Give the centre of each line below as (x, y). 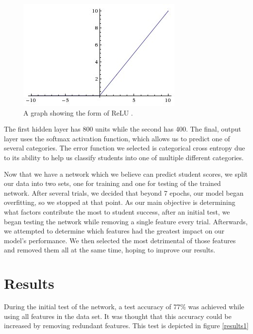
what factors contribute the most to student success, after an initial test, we (117, 211)
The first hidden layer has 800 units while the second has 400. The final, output (123, 129)
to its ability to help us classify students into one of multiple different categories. (124, 157)
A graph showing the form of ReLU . (78, 112)
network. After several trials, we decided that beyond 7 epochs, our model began (124, 192)
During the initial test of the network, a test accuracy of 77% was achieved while (124, 307)
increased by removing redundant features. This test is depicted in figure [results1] (126, 326)
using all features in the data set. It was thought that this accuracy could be (118, 316)
